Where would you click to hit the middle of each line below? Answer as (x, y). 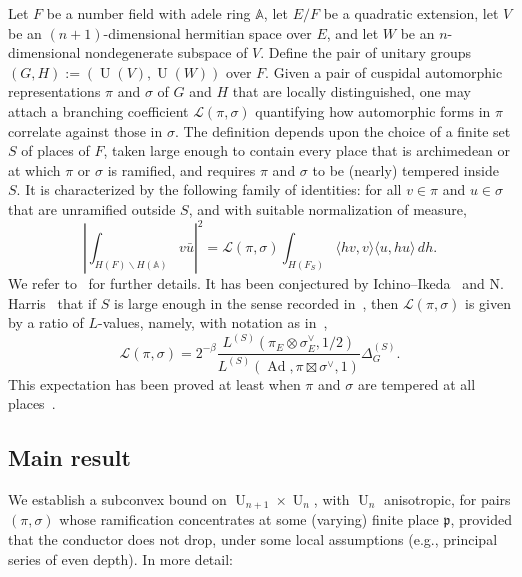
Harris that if (52, 302)
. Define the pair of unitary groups (366, 52)
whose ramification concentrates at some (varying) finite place (249, 519)
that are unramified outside (92, 208)
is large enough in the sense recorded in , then (256, 302)
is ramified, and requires (181, 169)
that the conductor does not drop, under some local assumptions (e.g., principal (253, 539)
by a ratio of (46, 322)
